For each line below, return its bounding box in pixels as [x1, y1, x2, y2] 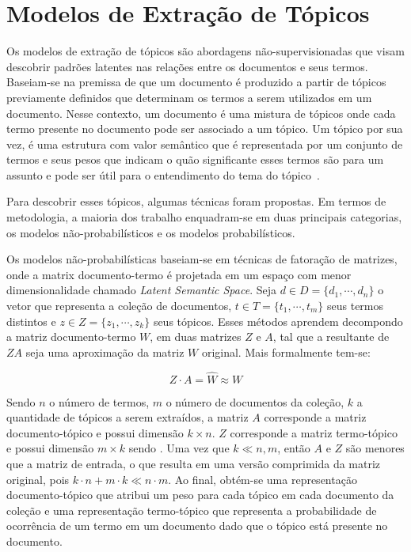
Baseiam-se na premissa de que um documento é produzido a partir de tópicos [6, 74, 386, 90]
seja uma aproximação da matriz [25, 343, 185, 360]
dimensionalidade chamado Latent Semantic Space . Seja [6, 282, 276, 298]
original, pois [6, 471, 70, 487]
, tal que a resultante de [272, 328, 390, 345]
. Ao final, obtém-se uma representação [168, 471, 357, 487]
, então [277, 440, 310, 456]
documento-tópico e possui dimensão [6, 424, 184, 440]
